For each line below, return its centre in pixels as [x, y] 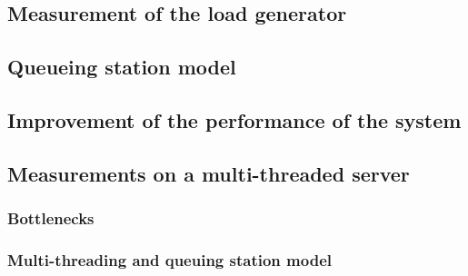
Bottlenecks [51, 218]
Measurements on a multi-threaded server [209, 173]
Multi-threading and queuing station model [169, 259]
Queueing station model [122, 67]
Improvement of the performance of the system [234, 119]
